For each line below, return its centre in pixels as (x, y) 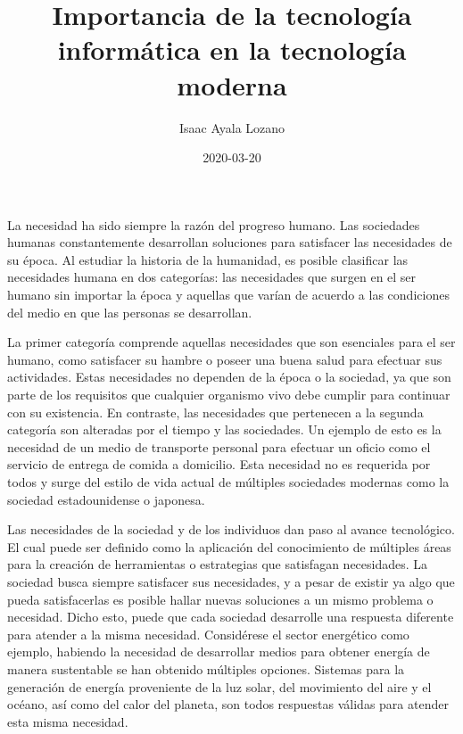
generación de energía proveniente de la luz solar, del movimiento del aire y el (219, 686)
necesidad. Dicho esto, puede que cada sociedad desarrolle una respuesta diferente (231, 617)
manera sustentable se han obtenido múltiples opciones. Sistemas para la (206, 668)
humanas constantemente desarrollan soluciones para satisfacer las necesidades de (230, 242)
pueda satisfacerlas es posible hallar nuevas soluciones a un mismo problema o (220, 599)
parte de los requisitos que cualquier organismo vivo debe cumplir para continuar (229, 395)
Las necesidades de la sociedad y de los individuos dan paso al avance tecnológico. (231, 529)
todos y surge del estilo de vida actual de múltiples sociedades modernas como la (228, 482)
